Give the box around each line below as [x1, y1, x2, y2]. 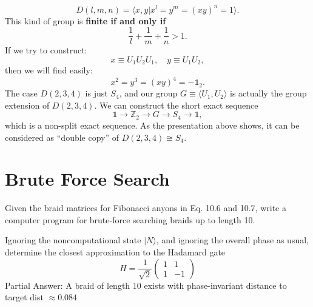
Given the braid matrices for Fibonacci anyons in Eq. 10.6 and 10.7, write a [5, 201, 286, 214]
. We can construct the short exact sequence [94, 98, 258, 111]
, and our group [119, 87, 178, 100]
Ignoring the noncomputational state [5, 234, 141, 246]
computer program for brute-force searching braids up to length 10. [5, 213, 255, 226]
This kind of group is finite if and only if [5, 14, 166, 27]
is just [85, 87, 108, 100]
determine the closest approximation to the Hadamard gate [5, 246, 226, 258]
